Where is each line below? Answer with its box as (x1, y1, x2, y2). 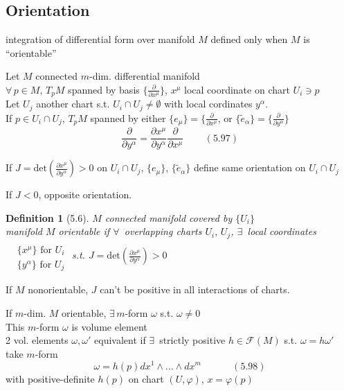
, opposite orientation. (38, 187, 132, 202)
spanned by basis (68, 82, 140, 96)
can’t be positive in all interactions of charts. (100, 282, 290, 297)
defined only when (210, 32, 288, 46)
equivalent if (94, 333, 146, 347)
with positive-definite (6, 371, 95, 385)
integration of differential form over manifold (6, 32, 195, 46)
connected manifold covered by (105, 210, 233, 225)
